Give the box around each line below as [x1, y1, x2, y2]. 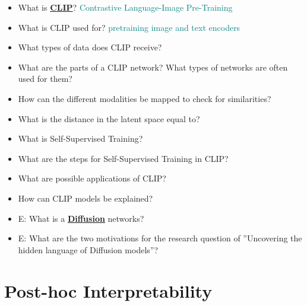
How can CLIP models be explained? [18, 192, 153, 204]
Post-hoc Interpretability [4, 278, 213, 302]
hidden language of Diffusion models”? [18, 243, 159, 256]
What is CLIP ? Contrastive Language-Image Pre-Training [18, 1, 233, 13]
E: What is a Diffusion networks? [18, 212, 144, 224]
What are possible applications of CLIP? [18, 172, 166, 184]
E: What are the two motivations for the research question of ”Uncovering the [18, 232, 302, 244]
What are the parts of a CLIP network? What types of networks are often [18, 60, 288, 73]
